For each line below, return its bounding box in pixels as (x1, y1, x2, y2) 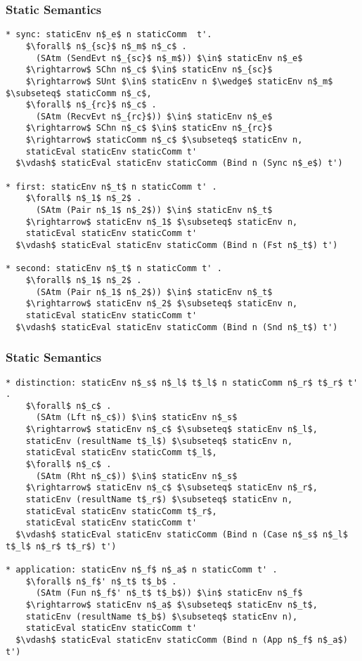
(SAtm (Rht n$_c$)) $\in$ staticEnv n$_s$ (35, 471, 238, 481)
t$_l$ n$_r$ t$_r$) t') (6, 541, 117, 551)
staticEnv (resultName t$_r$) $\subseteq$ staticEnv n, (25, 495, 293, 505)
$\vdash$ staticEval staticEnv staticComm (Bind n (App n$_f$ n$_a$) (15, 634, 348, 645)
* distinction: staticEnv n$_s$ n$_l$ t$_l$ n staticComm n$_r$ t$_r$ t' (6, 377, 358, 388)
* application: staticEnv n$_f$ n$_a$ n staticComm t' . (6, 565, 278, 575)
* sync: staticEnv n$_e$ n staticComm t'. (6, 30, 212, 40)
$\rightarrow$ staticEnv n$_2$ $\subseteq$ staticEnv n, (25, 299, 298, 309)
